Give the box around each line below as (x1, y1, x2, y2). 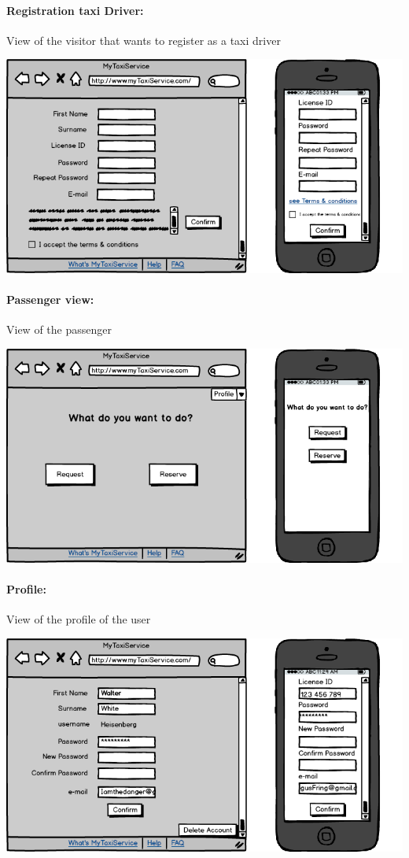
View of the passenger (6, 321, 112, 338)
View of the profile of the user (6, 611, 151, 627)
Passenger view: (6, 291, 94, 308)
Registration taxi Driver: (6, 2, 144, 18)
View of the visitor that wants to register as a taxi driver (6, 31, 281, 48)
